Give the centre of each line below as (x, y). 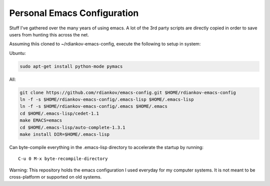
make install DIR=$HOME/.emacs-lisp (65, 134)
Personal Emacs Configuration (74, 13)
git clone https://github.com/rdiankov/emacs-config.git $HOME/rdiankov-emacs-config (128, 93)
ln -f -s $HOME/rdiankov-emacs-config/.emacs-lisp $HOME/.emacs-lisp (107, 99)
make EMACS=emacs (41, 120)
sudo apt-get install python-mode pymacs (71, 66)
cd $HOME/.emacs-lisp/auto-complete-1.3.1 (72, 127)
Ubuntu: (17, 53)
